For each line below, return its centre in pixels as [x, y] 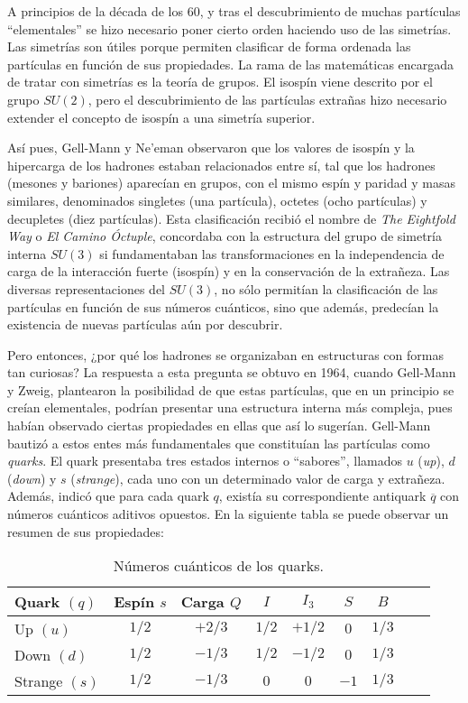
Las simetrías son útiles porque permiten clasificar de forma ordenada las [209, 46]
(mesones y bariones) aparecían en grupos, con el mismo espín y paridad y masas [231, 183]
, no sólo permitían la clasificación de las [326, 288]
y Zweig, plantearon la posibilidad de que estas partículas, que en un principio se [231, 389]
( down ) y [32, 478]
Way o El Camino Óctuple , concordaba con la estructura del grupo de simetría [225, 236]
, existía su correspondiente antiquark [322, 496]
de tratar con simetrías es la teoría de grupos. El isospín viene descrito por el [220, 82]
